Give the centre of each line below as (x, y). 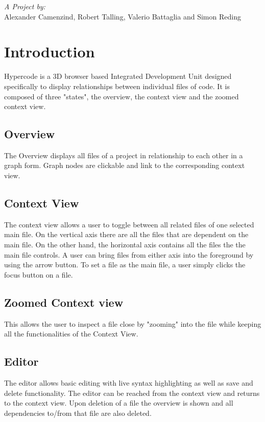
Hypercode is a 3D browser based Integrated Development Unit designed (118, 76)
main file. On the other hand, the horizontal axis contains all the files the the (125, 245)
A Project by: (25, 6)
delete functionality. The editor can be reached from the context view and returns (132, 393)
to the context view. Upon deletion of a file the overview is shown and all (119, 403)
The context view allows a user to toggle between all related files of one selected (129, 224)
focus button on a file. (39, 274)
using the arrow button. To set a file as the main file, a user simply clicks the (125, 265)
